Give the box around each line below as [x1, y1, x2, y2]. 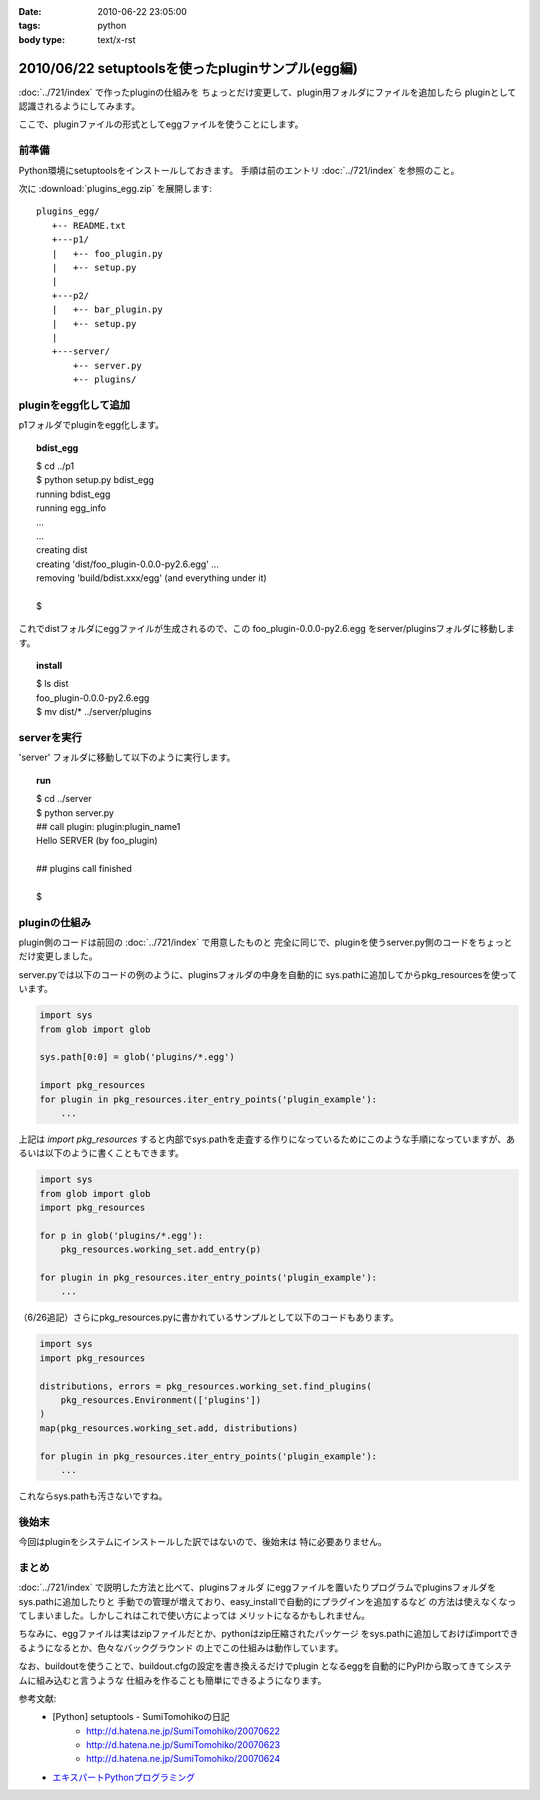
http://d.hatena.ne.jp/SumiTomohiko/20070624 [86, 1753, 281, 1765]
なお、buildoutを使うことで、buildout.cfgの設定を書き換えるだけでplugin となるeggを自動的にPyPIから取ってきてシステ [18, 1660, 512, 1672]
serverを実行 [18, 731, 82, 745]
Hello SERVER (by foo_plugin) [36, 835, 159, 847]
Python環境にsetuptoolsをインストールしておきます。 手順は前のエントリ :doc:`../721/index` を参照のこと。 [18, 164, 460, 176]
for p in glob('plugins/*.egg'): [39, 1230, 204, 1241]
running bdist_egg [36, 488, 111, 500]
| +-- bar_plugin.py [51, 304, 164, 315]
